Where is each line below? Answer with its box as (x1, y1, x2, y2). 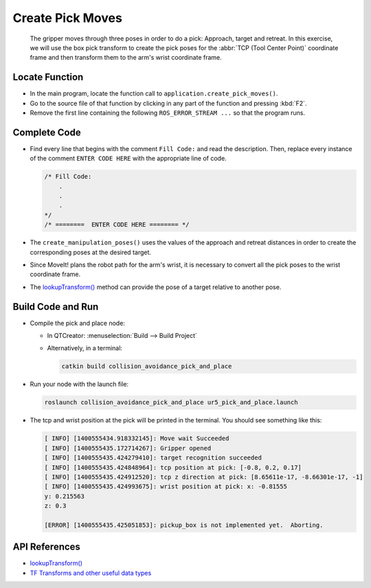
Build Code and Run (12, 301, 99, 313)
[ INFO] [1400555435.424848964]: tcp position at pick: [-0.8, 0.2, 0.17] (44, 464, 302, 471)
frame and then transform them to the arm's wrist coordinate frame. (30, 54, 223, 62)
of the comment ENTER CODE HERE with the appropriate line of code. (30, 155, 227, 163)
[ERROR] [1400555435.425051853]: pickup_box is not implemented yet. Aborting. (44, 521, 324, 529)
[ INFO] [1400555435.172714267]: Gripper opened (44, 444, 212, 452)
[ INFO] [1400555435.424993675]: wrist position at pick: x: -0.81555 (44, 483, 288, 490)
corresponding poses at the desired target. (30, 248, 151, 256)
